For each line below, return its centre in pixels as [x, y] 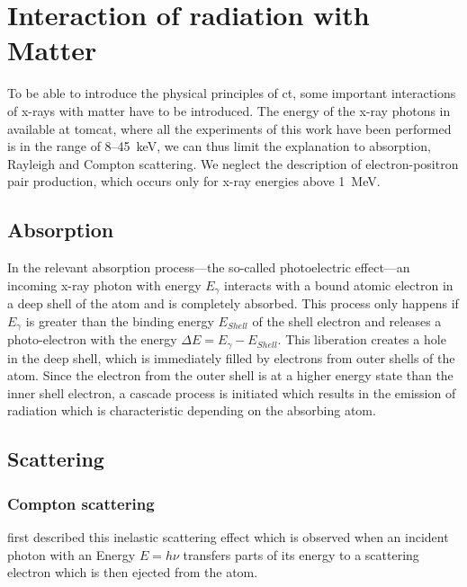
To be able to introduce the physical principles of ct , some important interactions [232, 93]
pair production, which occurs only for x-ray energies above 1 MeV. [194, 181]
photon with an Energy [72, 554]
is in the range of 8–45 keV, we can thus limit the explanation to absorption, [219, 146]
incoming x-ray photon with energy [104, 285]
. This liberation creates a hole [362, 339]
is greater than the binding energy [120, 320]
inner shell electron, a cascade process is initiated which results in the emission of [232, 392]
